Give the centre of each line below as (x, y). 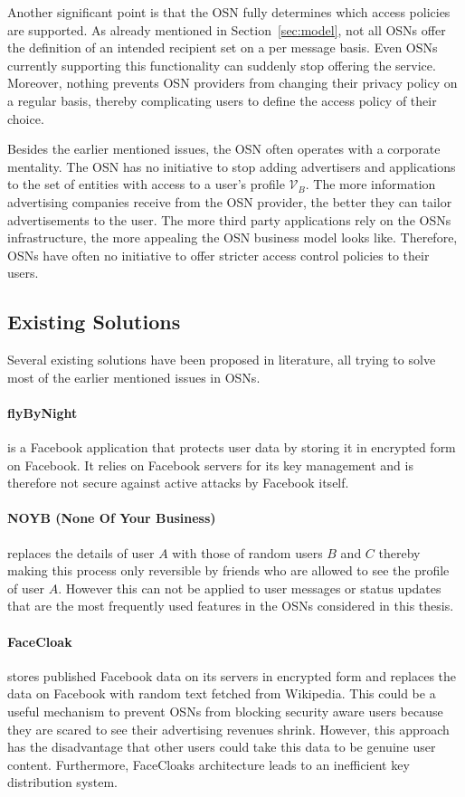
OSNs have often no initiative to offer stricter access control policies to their (218, 255)
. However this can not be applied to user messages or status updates (250, 588)
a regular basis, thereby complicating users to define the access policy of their (222, 100)
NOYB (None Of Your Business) (112, 518)
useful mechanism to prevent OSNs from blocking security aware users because (225, 712)
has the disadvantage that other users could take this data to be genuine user (222, 747)
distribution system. (63, 782)
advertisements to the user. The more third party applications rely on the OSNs (229, 219)
